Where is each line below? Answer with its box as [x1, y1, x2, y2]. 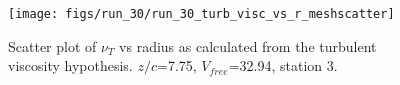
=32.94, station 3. [228, 55, 338, 76]
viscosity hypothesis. [8, 55, 133, 76]
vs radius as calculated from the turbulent [119, 35, 377, 56]
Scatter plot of [8, 35, 97, 56]
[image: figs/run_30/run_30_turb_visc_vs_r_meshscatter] [8, 7, 395, 21]
